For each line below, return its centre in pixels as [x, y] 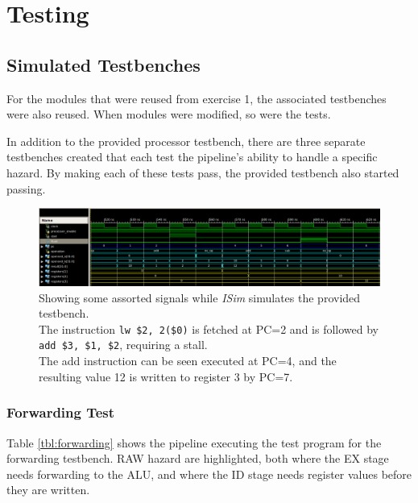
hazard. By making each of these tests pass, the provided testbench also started [203, 172]
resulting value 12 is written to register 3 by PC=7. [166, 376]
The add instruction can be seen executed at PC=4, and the [188, 361]
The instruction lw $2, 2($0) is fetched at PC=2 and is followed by [209, 328]
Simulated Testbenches [103, 64]
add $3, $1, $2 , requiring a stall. [123, 345]
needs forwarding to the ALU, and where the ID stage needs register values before [209, 474]
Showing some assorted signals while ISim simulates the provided [200, 297]
